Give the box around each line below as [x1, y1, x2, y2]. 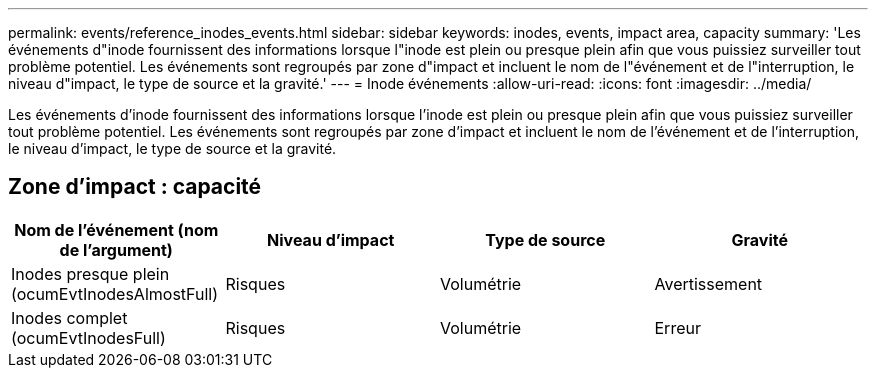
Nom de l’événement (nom [14, 219, 219, 240]
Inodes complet [11, 307, 128, 328]
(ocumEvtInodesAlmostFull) [11, 283, 219, 304]
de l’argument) [59, 239, 173, 260]
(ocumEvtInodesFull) [11, 327, 166, 348]
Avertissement [654, 273, 763, 294]
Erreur [654, 317, 701, 338]
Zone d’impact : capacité [8, 174, 262, 200]
